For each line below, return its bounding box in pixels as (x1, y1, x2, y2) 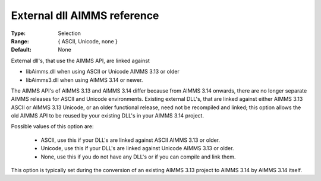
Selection (58, 30, 81, 37)
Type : (11, 30, 26, 37)
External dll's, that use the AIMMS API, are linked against (11, 57, 150, 64)
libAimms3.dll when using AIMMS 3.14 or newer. (26, 76, 143, 83)
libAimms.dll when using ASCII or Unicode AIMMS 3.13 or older (26, 68, 180, 75)
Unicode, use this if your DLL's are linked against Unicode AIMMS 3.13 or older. (40, 145, 234, 152)
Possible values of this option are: (11, 123, 95, 130)
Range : (11, 37, 29, 45)
